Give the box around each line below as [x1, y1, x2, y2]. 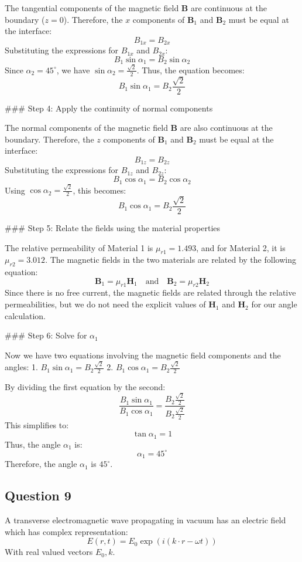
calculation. [5, 309, 46, 321]
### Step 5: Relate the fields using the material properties [5, 221, 221, 233]
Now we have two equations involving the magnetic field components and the [5, 348, 281, 361]
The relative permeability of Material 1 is [5, 241, 153, 253]
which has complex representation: [5, 525, 128, 537]
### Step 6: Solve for [5, 329, 87, 341]
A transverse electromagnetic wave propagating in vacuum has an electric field [5, 513, 286, 526]
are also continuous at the [180, 121, 273, 134]
